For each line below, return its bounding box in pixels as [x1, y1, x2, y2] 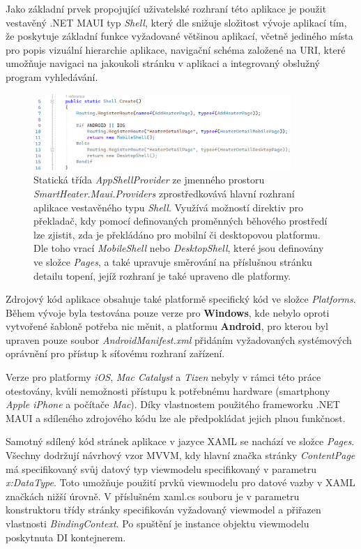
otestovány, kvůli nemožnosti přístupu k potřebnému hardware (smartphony [6, 383, 330, 398]
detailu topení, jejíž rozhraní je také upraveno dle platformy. [33, 268, 291, 283]
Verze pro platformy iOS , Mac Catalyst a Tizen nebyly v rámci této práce [6, 370, 321, 384]
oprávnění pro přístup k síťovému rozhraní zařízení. [6, 346, 225, 361]
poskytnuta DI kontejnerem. [6, 529, 126, 544]
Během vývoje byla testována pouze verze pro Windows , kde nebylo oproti [6, 305, 330, 319]
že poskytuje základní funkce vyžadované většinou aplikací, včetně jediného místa [6, 29, 353, 43]
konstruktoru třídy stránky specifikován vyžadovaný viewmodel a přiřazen [6, 502, 321, 517]
